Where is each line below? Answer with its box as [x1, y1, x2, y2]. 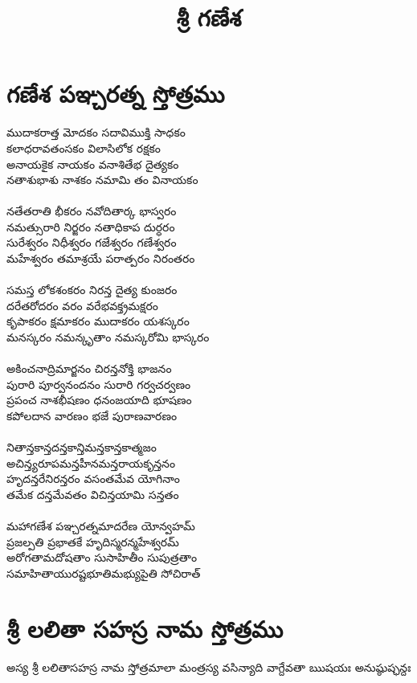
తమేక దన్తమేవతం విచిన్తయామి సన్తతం [6, 485, 179, 502]
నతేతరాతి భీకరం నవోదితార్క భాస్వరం [6, 202, 177, 219]
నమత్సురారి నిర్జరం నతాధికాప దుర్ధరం [6, 218, 175, 235]
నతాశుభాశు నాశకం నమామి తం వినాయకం [6, 171, 198, 188]
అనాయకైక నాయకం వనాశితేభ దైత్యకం [6, 155, 179, 172]
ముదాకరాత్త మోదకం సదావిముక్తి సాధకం [6, 124, 186, 141]
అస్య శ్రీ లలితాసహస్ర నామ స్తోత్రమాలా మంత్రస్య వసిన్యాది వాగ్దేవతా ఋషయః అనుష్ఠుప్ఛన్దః [6, 658, 411, 675]
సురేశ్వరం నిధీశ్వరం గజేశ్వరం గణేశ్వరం [6, 234, 177, 251]
